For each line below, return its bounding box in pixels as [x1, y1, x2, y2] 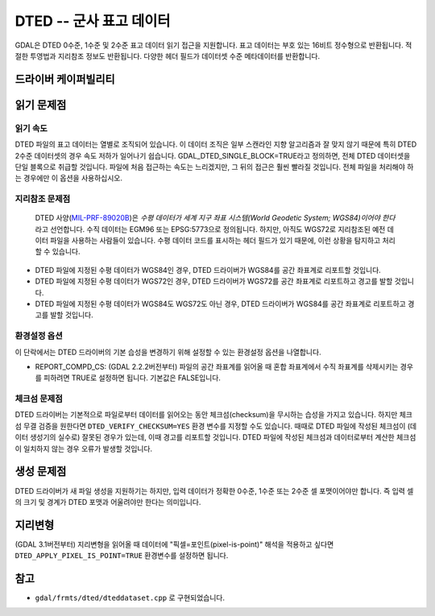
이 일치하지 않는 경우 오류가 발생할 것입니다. [14, 444, 153, 453]
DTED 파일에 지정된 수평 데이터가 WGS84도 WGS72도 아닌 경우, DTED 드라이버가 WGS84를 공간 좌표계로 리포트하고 [35, 299, 406, 308]
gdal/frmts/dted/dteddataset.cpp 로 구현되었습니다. [35, 593, 226, 603]
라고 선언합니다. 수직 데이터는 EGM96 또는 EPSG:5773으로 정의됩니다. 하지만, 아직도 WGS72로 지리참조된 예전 [35, 224, 386, 234]
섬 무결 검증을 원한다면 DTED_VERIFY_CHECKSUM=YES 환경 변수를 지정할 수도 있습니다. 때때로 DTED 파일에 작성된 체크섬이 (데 [14, 421, 417, 431]
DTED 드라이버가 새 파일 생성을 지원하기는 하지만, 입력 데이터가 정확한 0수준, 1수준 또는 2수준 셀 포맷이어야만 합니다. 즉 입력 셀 [14, 486, 414, 495]
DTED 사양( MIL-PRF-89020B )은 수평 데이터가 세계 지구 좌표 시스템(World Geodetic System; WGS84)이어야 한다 [35, 213, 396, 223]
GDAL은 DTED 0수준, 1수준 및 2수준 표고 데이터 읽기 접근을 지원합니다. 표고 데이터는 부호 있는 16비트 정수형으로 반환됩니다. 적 [14, 40, 412, 50]
